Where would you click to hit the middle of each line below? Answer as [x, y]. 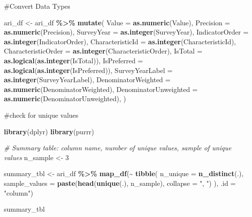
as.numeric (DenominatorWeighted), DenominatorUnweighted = [101, 89]
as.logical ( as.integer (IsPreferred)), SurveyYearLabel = [88, 70]
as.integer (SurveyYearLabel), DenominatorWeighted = [87, 80]
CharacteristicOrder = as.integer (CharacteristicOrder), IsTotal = [103, 51]
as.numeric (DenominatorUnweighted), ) [65, 99]
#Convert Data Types [37, 6]
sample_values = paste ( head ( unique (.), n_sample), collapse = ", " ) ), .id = [120, 183]
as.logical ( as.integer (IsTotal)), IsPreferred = [74, 60]
